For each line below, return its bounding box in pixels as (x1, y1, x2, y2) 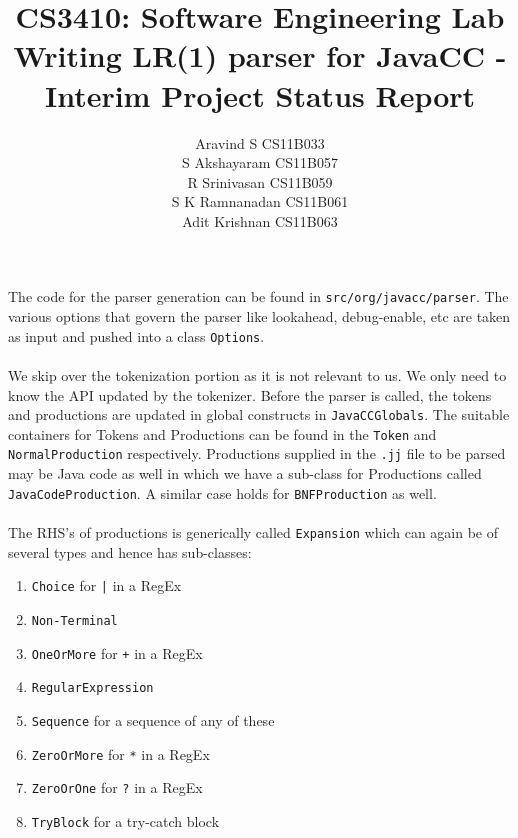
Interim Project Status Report (44, 74, 476, 115)
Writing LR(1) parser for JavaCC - (13, 35, 507, 76)
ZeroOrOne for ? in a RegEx (31, 777, 203, 798)
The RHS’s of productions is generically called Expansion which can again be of (8, 521, 499, 542)
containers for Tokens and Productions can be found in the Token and (8, 423, 437, 444)
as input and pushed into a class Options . (8, 325, 265, 346)
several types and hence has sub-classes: (8, 541, 252, 562)
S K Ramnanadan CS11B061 (171, 191, 349, 212)
